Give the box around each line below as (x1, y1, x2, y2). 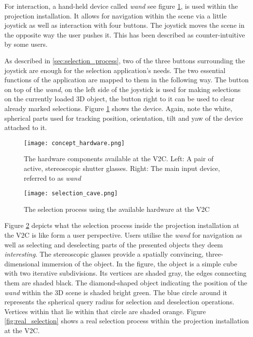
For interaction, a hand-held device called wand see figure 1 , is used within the (4, 1, 238, 11)
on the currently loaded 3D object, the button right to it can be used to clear (4, 94, 235, 104)
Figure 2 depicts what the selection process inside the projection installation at (4, 220, 239, 230)
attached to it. (4, 122, 47, 132)
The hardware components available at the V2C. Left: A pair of (24, 153, 214, 164)
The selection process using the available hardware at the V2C (24, 204, 210, 214)
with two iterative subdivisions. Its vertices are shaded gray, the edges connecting (4, 268, 247, 278)
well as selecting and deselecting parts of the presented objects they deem (4, 239, 223, 249)
